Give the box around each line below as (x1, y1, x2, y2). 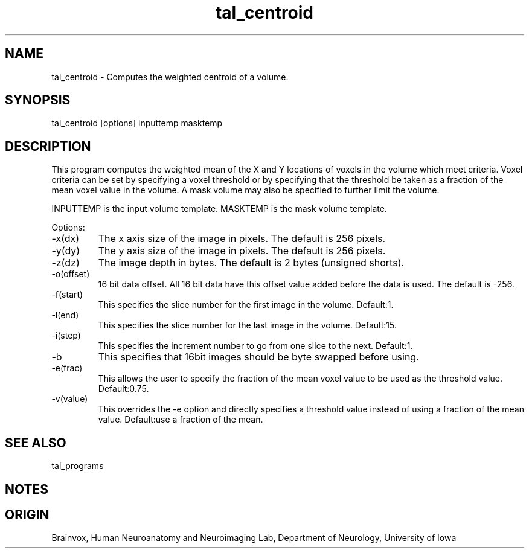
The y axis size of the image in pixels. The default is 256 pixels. (98, 245, 386, 257)
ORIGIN (5, 507, 50, 522)
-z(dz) (51, 257, 80, 269)
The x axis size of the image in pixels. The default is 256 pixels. (98, 232, 386, 245)
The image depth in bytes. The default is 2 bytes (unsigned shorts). (98, 257, 405, 269)
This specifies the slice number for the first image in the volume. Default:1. (98, 299, 394, 310)
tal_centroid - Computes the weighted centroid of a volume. (51, 71, 289, 82)
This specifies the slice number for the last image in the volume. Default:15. (98, 320, 397, 331)
